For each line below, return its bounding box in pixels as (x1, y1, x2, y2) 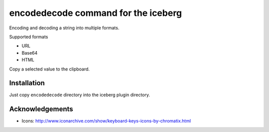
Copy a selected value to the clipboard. (9, 66, 90, 72)
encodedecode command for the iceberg (9, 7, 182, 18)
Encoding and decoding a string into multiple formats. (9, 25, 120, 31)
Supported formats (9, 34, 48, 40)
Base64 (21, 50, 38, 56)
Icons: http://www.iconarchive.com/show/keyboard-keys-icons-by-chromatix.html (21, 118, 191, 124)
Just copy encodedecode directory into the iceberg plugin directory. (9, 92, 150, 98)
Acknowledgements (9, 105, 73, 114)
